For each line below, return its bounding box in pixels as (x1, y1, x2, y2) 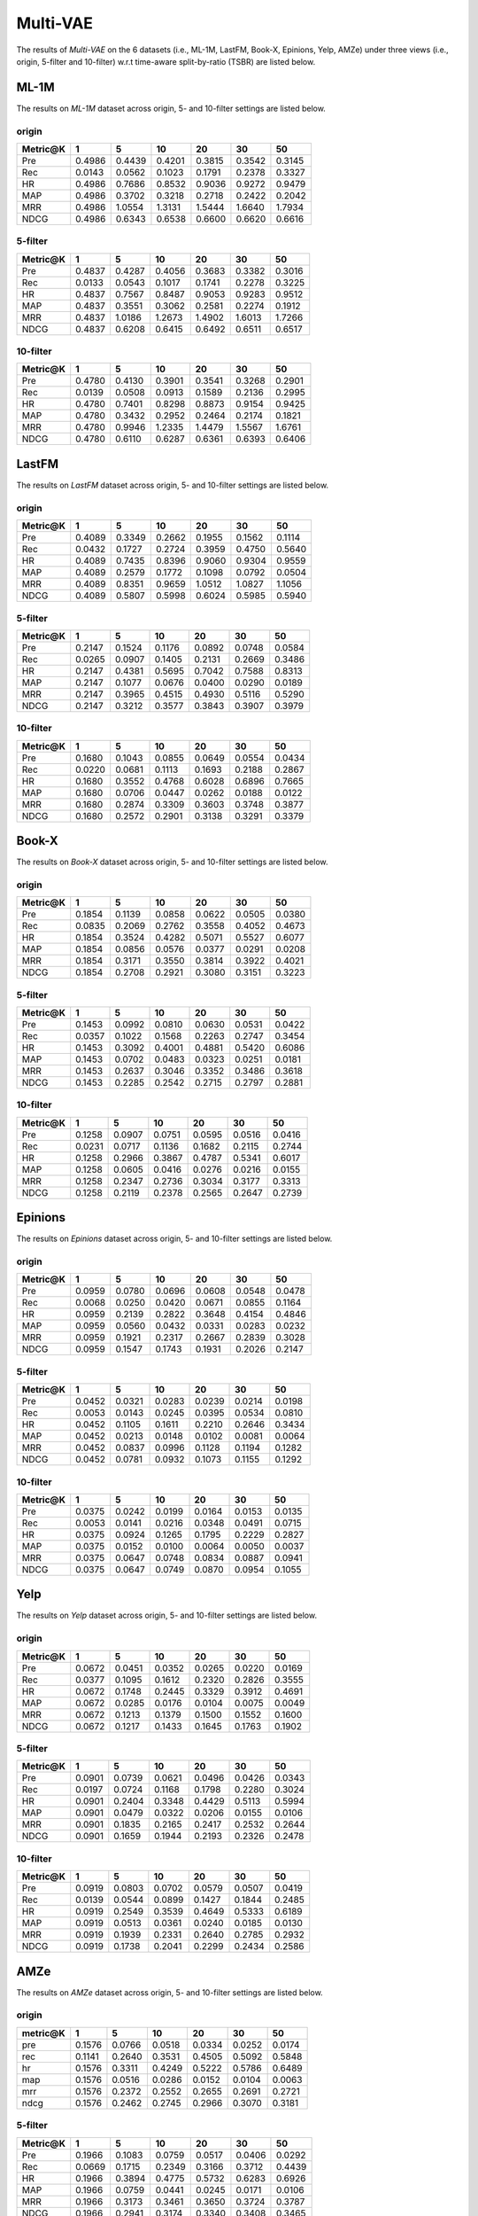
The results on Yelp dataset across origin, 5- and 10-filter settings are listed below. (16, 1610, 318, 1621)
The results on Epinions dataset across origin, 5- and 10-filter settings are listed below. (16, 1233, 333, 1245)
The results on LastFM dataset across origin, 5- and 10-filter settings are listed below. (16, 480, 329, 490)
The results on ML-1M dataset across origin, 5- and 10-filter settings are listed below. (16, 103, 327, 113)
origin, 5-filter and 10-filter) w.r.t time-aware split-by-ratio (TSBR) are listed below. (16, 56, 316, 66)
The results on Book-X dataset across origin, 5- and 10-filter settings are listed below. (16, 856, 328, 868)
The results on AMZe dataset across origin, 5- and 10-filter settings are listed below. (16, 1986, 323, 1998)
